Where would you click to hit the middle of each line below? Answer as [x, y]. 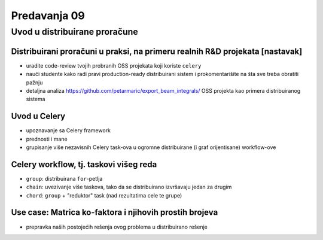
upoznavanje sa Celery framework [68, 130]
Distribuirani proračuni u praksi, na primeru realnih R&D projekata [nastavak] [157, 51]
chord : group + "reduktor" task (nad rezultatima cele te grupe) [104, 195]
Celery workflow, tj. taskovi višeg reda [84, 164]
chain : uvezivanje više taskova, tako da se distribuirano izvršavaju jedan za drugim [129, 187]
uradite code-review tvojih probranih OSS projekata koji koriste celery [114, 65]
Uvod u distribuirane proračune [75, 32]
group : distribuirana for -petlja [64, 178]
